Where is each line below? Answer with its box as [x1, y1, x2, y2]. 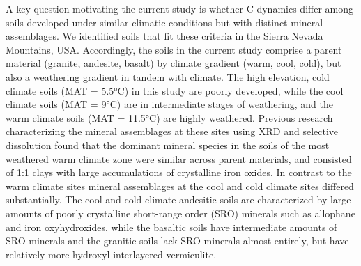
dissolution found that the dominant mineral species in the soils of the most [6, 137, 330, 152]
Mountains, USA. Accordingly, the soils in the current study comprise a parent [6, 42, 342, 56]
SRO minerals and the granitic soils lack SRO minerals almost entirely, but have [6, 233, 349, 248]
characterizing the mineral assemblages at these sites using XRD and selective [6, 124, 339, 139]
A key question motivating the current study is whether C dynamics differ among [6, 1, 353, 15]
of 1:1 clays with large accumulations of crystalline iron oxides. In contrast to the [6, 165, 352, 180]
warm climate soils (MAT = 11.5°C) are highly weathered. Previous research [6, 110, 333, 125]
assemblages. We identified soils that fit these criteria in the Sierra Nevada [6, 29, 323, 43]
